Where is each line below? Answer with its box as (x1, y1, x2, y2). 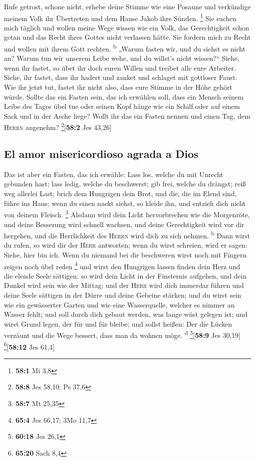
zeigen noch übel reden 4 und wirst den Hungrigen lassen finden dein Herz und (4, 259, 240, 271)
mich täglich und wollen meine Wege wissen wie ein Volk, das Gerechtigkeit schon (4, 22, 250, 32)
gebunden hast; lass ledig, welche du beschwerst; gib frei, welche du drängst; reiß (4, 179, 246, 189)
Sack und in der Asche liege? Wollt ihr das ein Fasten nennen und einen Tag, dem (4, 110, 251, 121)
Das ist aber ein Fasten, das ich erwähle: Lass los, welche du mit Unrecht (4, 169, 224, 179)
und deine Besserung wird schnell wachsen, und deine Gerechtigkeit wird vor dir (4, 219, 245, 229)
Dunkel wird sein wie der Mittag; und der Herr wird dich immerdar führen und (4, 280, 244, 290)
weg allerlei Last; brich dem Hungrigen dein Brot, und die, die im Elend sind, (4, 188, 237, 199)
